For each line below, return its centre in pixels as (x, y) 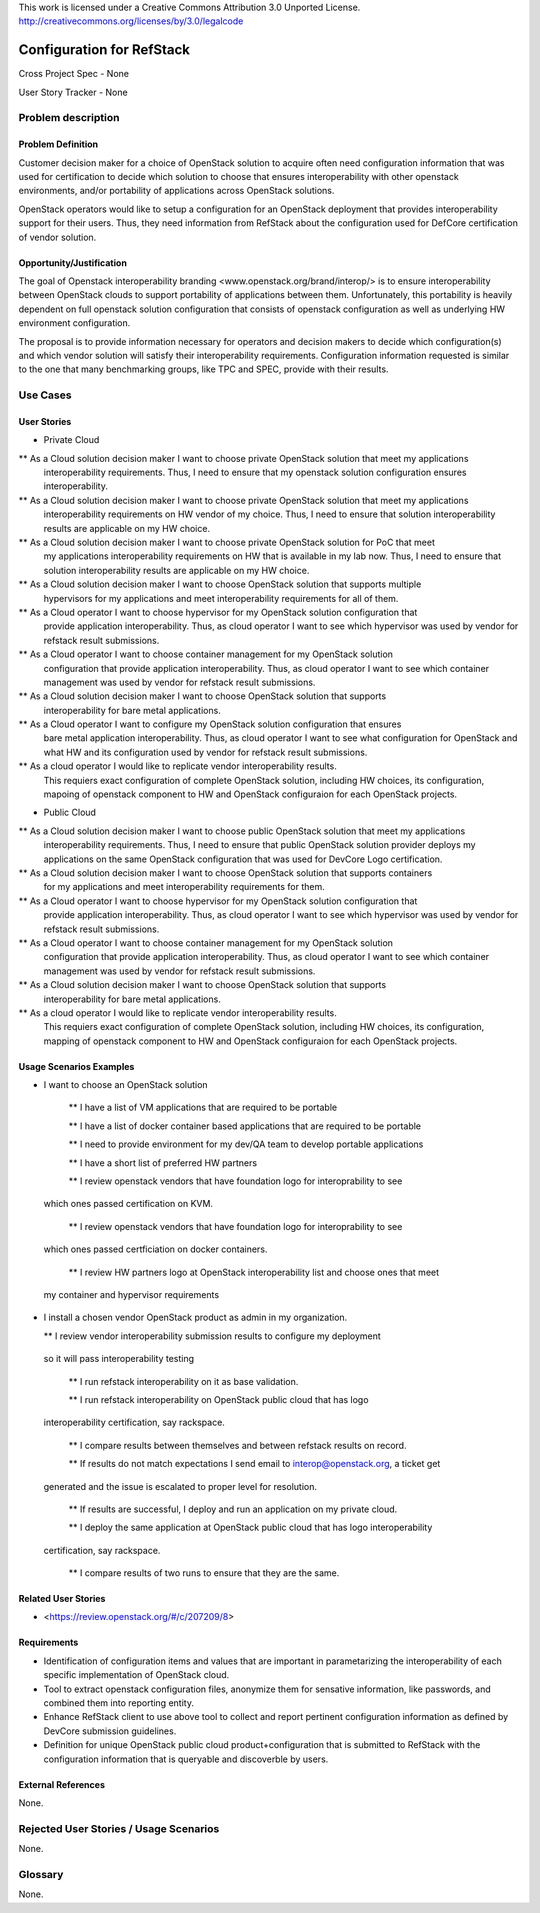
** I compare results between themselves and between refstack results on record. (237, 1445)
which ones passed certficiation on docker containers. (155, 1249)
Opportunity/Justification (72, 262)
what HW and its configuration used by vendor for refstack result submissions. (205, 752)
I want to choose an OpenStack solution (126, 1085)
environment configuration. (74, 323)
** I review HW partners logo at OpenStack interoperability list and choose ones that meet (254, 1272)
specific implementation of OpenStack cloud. (136, 1675)
